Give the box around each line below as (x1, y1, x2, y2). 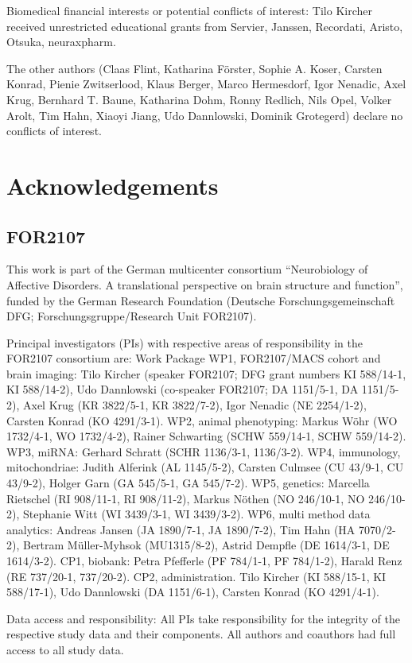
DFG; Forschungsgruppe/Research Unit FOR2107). (6, 308, 257, 324)
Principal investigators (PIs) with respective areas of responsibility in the (6, 334, 363, 351)
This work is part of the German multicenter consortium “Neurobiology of (6, 261, 368, 277)
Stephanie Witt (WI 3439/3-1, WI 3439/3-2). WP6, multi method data (22, 506, 371, 522)
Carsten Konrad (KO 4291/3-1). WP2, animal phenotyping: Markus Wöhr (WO (6, 412, 398, 428)
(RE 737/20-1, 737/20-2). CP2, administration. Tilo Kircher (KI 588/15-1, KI (6, 568, 387, 584)
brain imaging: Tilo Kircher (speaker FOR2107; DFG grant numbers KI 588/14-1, (6, 365, 406, 382)
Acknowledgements (6, 169, 219, 201)
